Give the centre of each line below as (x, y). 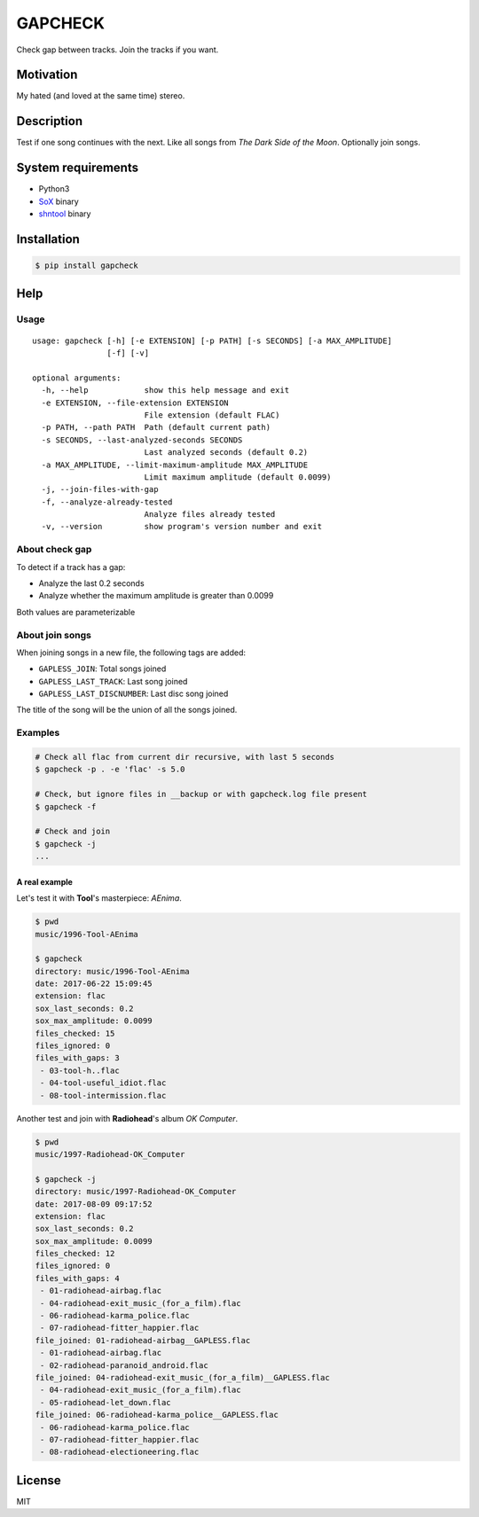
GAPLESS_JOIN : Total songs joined (102, 669)
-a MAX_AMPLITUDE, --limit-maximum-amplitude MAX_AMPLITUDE (175, 465)
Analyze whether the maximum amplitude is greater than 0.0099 (156, 596)
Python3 (54, 189)
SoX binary (59, 201)
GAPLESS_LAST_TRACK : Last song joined (113, 681)
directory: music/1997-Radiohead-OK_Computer (136, 1192)
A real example (44, 881)
